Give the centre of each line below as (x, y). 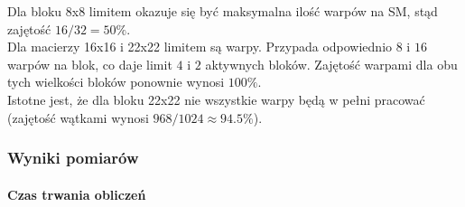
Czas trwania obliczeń (77, 194)
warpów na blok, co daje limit (90, 64)
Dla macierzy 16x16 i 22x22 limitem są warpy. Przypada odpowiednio (200, 47)
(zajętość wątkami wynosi (78, 117)
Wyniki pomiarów (73, 158)
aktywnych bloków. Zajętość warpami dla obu (331, 64)
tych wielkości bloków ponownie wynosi (116, 82)
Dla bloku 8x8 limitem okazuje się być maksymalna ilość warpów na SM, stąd (223, 11)
